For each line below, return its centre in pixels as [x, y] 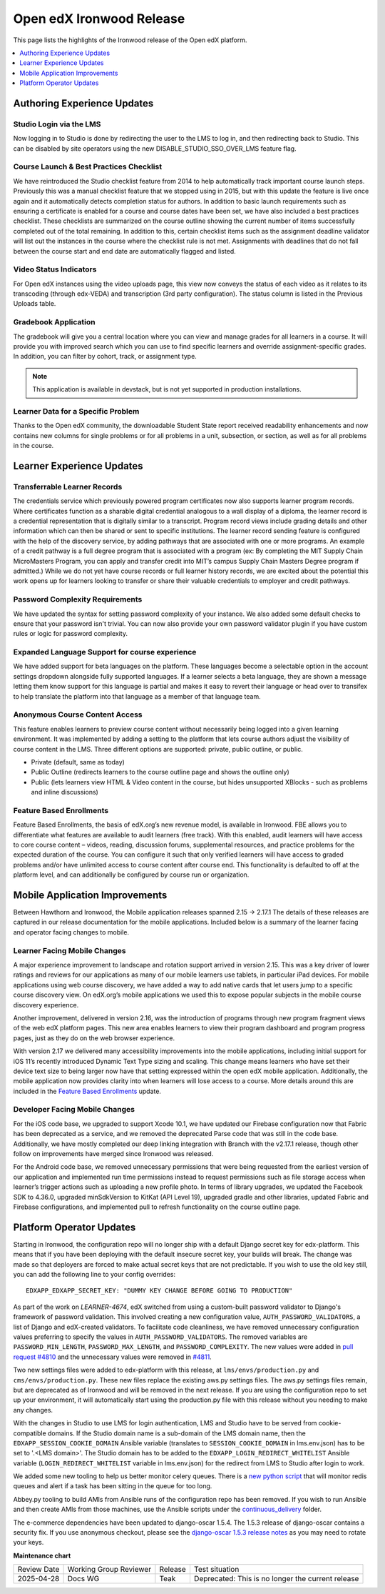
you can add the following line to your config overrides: [94, 1275]
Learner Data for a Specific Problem [76, 411]
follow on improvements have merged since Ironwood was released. [113, 1154]
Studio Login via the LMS [57, 124]
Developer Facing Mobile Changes [74, 1110]
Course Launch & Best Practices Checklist [88, 166]
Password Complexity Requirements [78, 599]
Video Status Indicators [55, 269]
